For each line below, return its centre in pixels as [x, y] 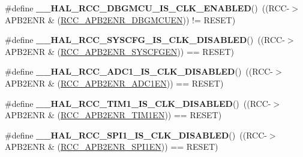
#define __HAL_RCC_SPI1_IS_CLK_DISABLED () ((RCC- [136, 135]
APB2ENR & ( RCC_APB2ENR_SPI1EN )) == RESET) [112, 147]
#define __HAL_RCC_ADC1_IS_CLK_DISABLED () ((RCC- [139, 71]
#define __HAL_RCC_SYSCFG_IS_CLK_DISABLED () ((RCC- [145, 40]
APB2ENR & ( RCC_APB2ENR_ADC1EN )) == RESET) [114, 83]
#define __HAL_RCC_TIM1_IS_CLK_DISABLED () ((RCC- [138, 103]
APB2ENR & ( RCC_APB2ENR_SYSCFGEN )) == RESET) [120, 51]
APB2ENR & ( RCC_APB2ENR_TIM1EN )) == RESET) [113, 115]
